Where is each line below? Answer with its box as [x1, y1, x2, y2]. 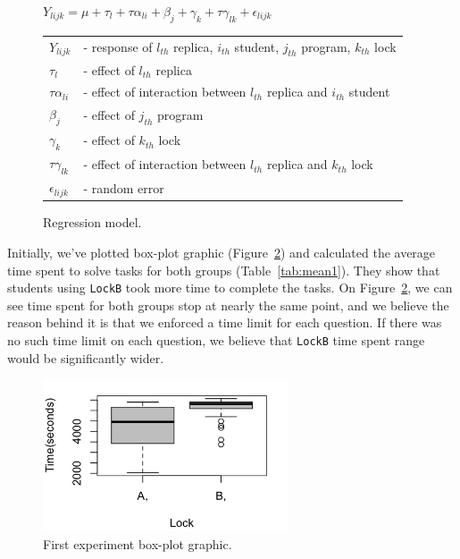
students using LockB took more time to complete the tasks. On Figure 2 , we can [7, 278, 453, 297]
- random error [83, 178, 164, 197]
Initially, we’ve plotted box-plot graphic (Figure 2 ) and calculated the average [7, 242, 436, 261]
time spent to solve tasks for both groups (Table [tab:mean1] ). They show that [7, 260, 440, 279]
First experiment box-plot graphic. [43, 534, 232, 553]
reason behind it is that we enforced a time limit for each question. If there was [7, 313, 442, 332]
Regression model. [43, 213, 142, 232]
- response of [83, 37, 153, 55]
